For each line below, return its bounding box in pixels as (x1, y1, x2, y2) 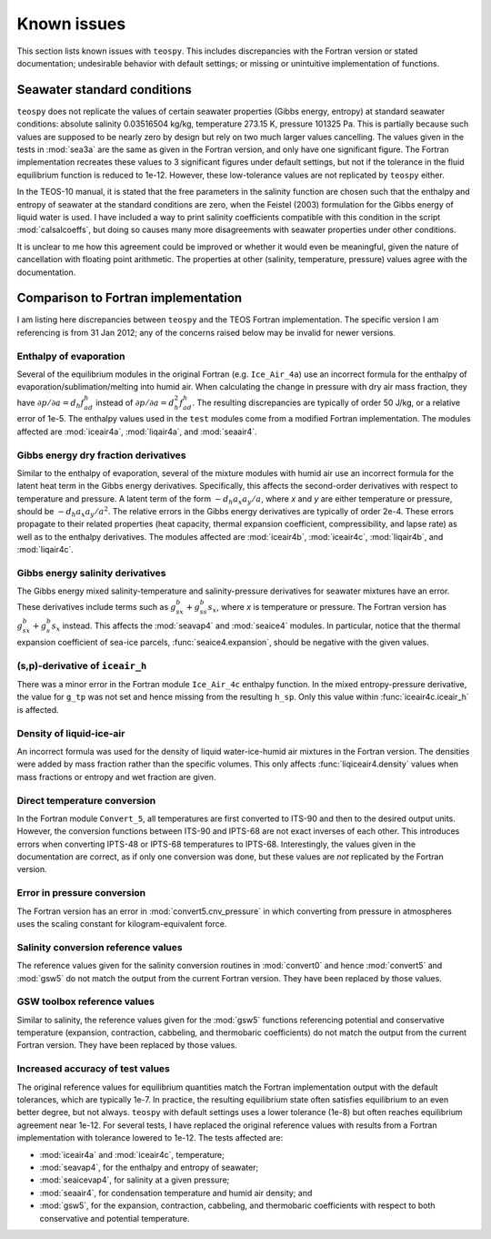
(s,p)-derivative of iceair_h (16, 659, 147, 672)
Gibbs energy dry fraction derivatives (16, 449, 186, 462)
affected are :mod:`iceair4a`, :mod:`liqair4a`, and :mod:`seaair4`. (16, 426, 258, 437)
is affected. (16, 704, 59, 715)
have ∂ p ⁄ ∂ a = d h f (16, 397, 85, 410)
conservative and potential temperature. (39, 1213, 190, 1224)
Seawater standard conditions (16, 82, 193, 97)
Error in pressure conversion (16, 887, 146, 899)
